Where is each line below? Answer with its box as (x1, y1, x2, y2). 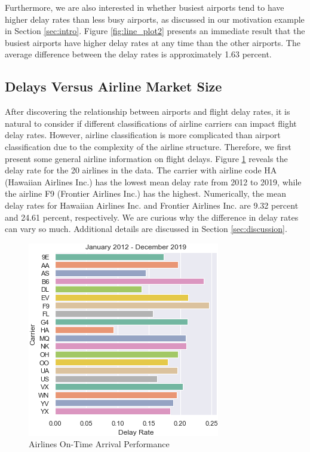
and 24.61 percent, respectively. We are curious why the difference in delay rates (5, 210, 299, 223)
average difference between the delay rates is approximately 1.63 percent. (5, 48, 272, 60)
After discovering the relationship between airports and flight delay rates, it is (5, 105, 290, 118)
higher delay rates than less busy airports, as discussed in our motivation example (5, 13, 305, 25)
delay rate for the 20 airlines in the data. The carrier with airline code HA (5, 164, 277, 176)
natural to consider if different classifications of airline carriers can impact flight (5, 117, 297, 129)
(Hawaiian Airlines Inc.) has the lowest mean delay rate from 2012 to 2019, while (5, 175, 302, 188)
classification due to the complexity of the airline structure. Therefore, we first (5, 140, 291, 152)
